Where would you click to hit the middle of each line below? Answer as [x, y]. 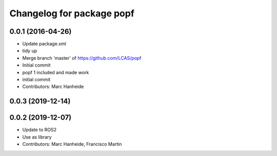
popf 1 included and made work [56, 72]
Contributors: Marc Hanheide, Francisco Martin [72, 144]
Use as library [37, 137]
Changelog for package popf [72, 13]
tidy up [30, 51]
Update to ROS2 [39, 130]
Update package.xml [44, 44]
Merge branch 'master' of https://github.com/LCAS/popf [82, 58]
